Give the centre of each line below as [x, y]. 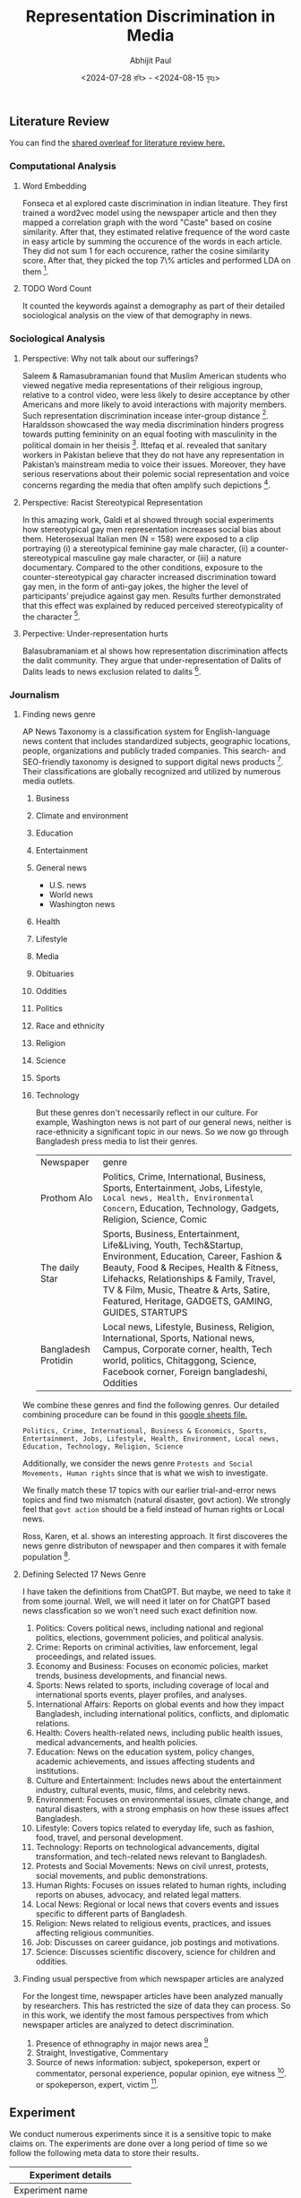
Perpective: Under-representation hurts [95, 634]
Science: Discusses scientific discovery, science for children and [155, 1951]
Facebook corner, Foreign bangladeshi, [185, 1372]
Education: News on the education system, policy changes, [145, 1752]
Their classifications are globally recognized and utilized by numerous [151, 771]
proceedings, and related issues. [96, 1657]
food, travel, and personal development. [109, 1837]
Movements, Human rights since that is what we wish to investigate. [145, 1473]
